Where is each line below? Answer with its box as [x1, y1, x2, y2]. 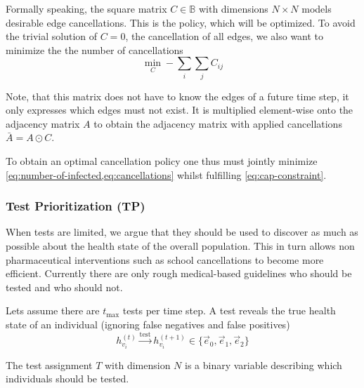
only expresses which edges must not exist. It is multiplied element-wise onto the [6, 102, 353, 117]
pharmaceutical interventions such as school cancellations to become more [6, 252, 324, 267]
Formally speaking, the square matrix [6, 1, 167, 15]
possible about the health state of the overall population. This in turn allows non [6, 239, 355, 253]
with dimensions [198, 1, 268, 15]
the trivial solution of [6, 29, 98, 44]
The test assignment [6, 357, 93, 372]
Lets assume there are [6, 303, 100, 318]
